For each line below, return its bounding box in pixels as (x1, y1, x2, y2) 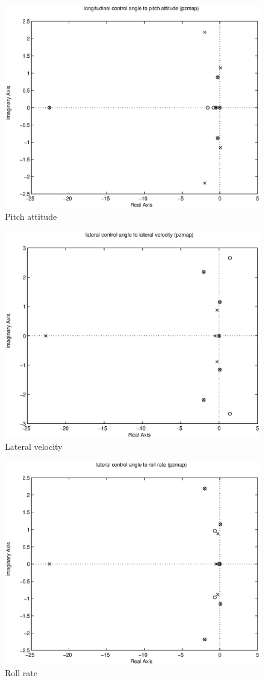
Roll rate (5, 667, 37, 679)
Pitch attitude (5, 210, 57, 223)
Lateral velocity (5, 440, 63, 453)
